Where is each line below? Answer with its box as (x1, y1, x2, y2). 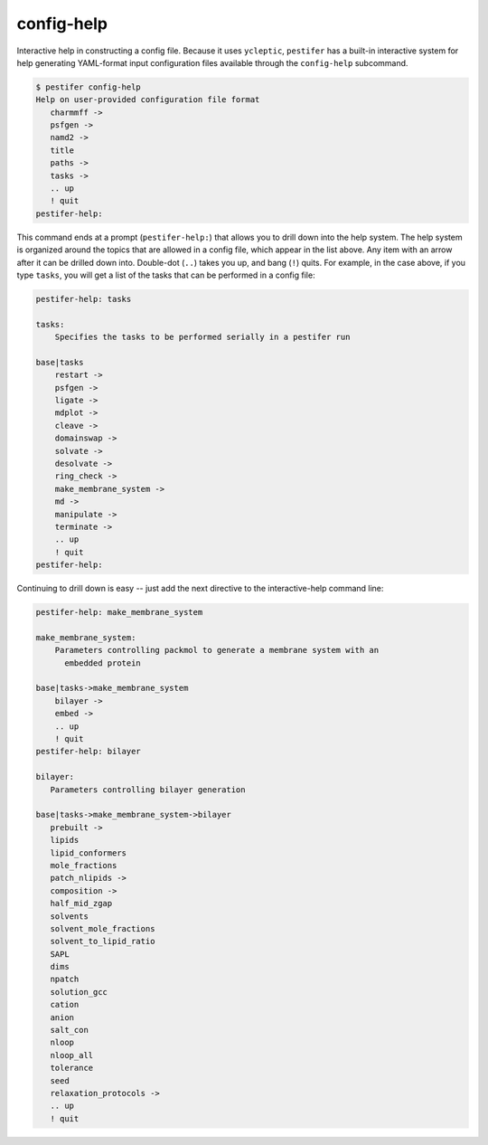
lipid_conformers (50, 847, 127, 858)
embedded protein (64, 658, 142, 668)
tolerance (50, 1063, 94, 1074)
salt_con (50, 1025, 89, 1036)
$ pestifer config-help (35, 81, 142, 92)
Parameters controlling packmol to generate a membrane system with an (54, 645, 380, 656)
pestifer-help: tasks (35, 294, 132, 304)
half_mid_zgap (50, 898, 113, 909)
